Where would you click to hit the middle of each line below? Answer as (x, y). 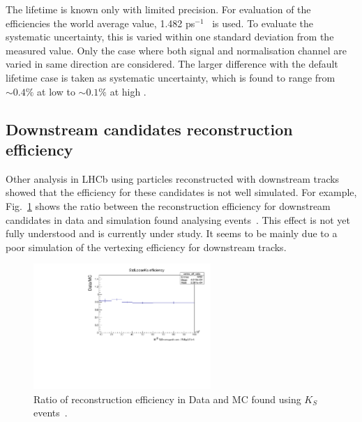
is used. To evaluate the (263, 23)
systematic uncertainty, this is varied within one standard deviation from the (170, 37)
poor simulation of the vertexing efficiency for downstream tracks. (146, 247)
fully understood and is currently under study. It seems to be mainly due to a (172, 233)
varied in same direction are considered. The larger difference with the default (172, 64)
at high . (128, 91)
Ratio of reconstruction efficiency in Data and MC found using (167, 399)
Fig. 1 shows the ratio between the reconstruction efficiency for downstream (168, 205)
